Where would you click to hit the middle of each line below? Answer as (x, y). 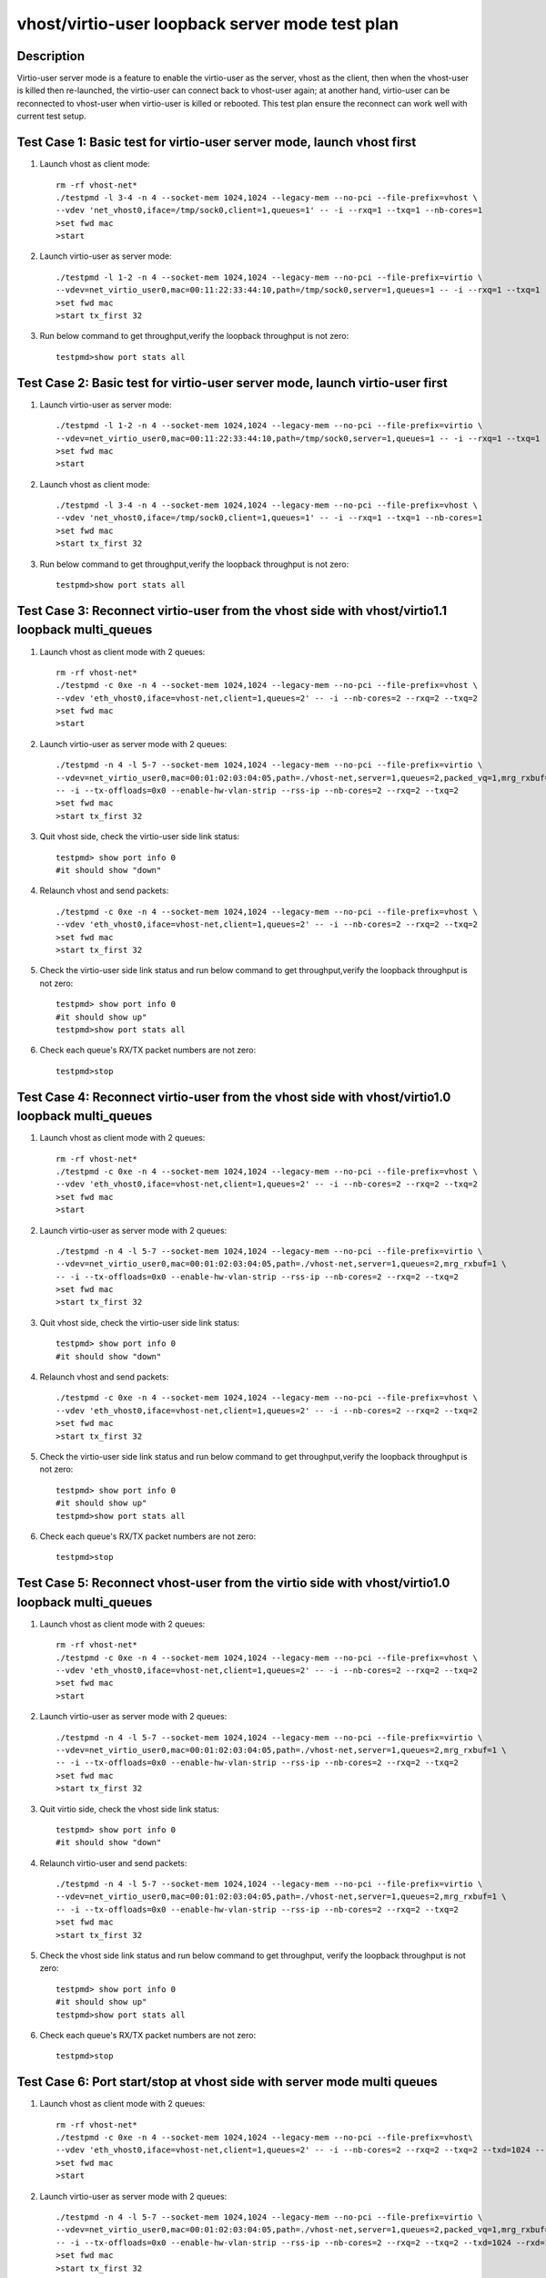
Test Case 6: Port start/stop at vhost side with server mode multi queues (227, 2082)
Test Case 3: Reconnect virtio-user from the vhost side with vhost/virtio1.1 (232, 611)
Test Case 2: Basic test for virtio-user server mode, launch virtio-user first (232, 383)
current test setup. (51, 116)
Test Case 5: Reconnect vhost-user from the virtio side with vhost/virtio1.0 (233, 1583)
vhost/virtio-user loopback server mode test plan (208, 24)
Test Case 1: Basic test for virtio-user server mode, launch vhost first (217, 143)
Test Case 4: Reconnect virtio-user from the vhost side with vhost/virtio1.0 (234, 1097)
